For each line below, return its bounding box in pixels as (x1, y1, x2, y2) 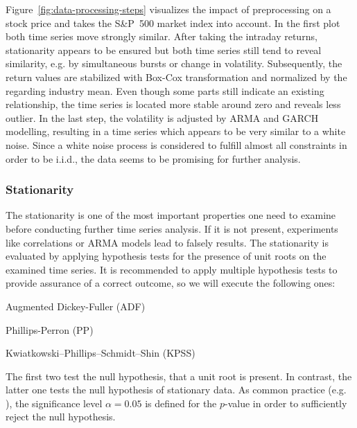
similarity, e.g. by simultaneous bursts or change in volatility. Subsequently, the (6, 56, 342, 71)
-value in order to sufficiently (225, 395, 347, 410)
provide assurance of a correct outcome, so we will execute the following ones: (6, 276, 336, 290)
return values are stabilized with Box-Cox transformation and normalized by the (6, 69, 347, 84)
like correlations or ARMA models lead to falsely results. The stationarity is (6, 235, 329, 249)
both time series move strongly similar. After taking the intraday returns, (6, 29, 317, 44)
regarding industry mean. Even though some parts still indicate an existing (6, 83, 324, 98)
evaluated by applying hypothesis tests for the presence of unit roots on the (6, 249, 326, 263)
